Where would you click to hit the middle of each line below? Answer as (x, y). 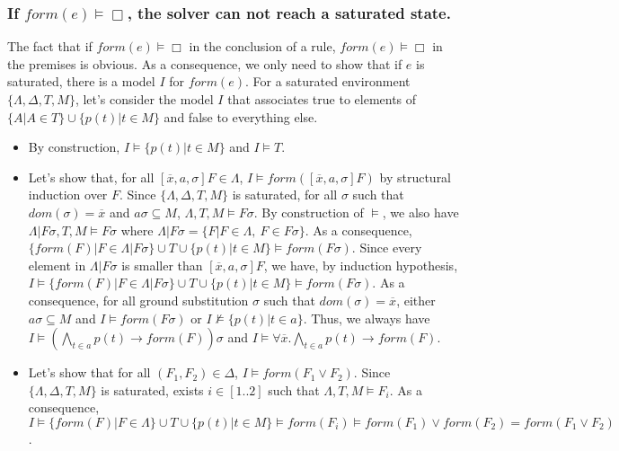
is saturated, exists (152, 389)
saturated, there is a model (81, 81)
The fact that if (50, 46)
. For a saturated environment (327, 81)
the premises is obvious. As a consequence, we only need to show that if (205, 63)
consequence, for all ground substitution (138, 300)
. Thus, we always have (367, 318)
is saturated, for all (285, 195)
